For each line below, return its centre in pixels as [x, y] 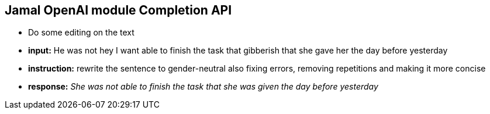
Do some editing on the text [81, 33]
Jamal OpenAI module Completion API [118, 10]
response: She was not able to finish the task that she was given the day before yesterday [203, 87]
